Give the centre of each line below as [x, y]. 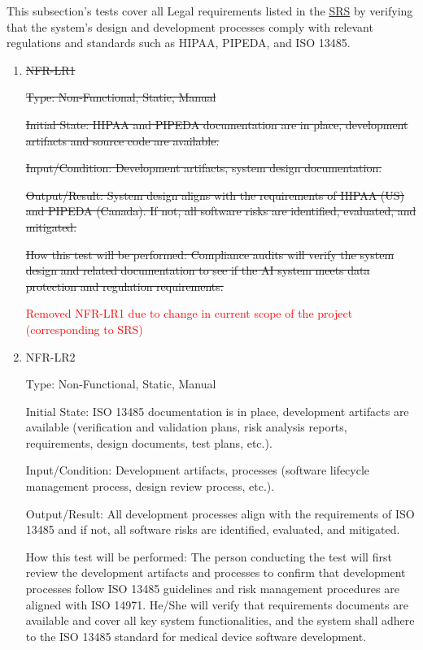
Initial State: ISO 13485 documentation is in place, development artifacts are [217, 411]
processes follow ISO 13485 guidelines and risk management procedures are [212, 589]
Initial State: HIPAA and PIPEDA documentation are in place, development [217, 124]
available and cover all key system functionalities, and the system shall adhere [220, 620]
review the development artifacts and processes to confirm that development [216, 572]
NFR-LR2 [50, 356]
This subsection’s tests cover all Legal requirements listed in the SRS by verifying [210, 11]
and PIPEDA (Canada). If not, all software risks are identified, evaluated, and [221, 211]
